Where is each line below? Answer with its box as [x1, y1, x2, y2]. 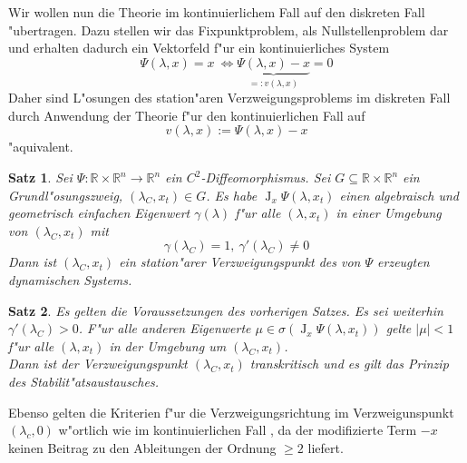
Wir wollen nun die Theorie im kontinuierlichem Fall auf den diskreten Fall [8, 3, 425, 21]
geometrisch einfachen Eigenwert [8, 203, 190, 222]
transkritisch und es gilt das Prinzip [249, 354, 449, 373]
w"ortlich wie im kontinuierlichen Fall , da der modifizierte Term [58, 420, 417, 439]
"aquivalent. [8, 137, 73, 156]
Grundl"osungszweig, [8, 185, 123, 204]
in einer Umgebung [336, 203, 442, 222]
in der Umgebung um [109, 336, 227, 355]
